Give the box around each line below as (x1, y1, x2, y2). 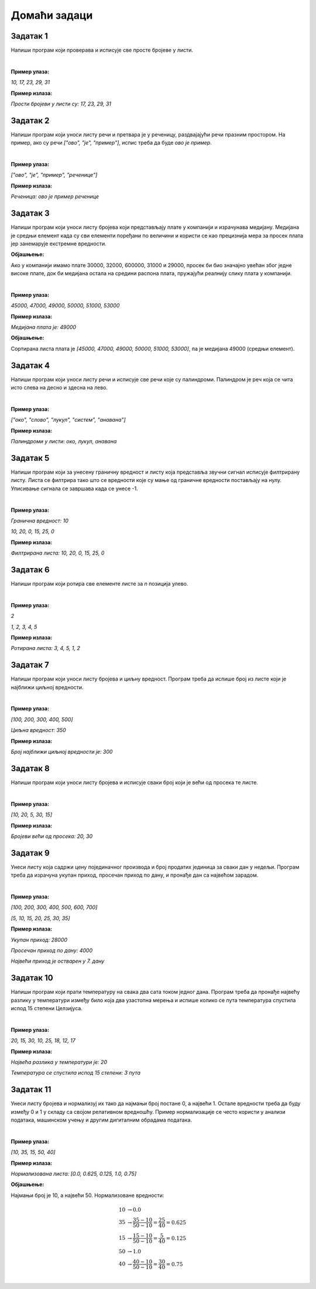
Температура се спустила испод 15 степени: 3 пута (11, 1069, 140, 1076)
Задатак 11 (11, 1085, 51, 1095)
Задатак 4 (11, 360, 50, 370)
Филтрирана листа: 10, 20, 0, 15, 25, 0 (11, 549, 105, 556)
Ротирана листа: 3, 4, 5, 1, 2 (11, 645, 80, 652)
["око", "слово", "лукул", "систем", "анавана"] (11, 416, 126, 423)
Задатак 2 (11, 115, 50, 125)
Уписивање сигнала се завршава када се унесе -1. (11, 485, 138, 492)
